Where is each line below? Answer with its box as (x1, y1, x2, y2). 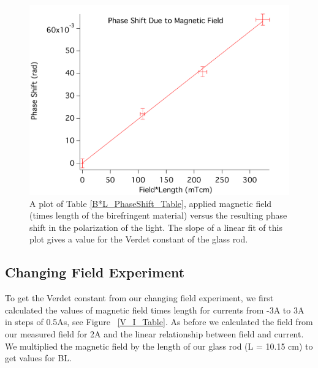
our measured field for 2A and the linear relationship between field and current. (5, 327, 304, 340)
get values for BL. (5, 351, 72, 364)
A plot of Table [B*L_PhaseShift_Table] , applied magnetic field (29, 197, 272, 209)
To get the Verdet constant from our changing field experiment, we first (5, 291, 274, 304)
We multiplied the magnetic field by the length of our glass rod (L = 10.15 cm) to (5, 339, 313, 352)
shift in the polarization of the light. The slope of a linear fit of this (29, 220, 282, 233)
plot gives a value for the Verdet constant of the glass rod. (29, 233, 248, 246)
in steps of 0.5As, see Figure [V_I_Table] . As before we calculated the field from (5, 315, 313, 328)
